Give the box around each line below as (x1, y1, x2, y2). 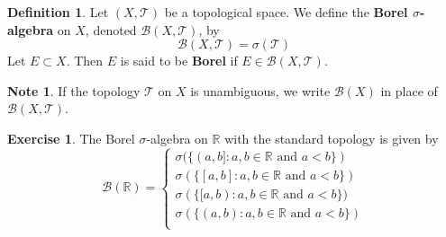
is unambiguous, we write (190, 81, 331, 100)
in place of (380, 81, 438, 100)
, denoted (85, 20, 137, 39)
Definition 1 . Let (7, 3, 109, 21)
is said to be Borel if (120, 51, 238, 70)
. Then (66, 51, 104, 70)
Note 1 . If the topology (7, 81, 141, 100)
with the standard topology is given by (224, 128, 439, 147)
